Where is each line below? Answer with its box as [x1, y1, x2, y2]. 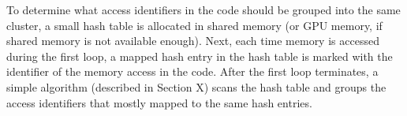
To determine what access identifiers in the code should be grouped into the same [6, 2, 401, 17]
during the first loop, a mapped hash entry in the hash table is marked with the [6, 47, 393, 64]
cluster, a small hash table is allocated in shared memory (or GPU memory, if [6, 17, 383, 33]
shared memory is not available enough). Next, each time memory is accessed [6, 32, 379, 49]
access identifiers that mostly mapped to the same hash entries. [6, 94, 312, 110]
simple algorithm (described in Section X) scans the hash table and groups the [6, 78, 386, 95]
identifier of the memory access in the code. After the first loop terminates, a [6, 63, 379, 80]
